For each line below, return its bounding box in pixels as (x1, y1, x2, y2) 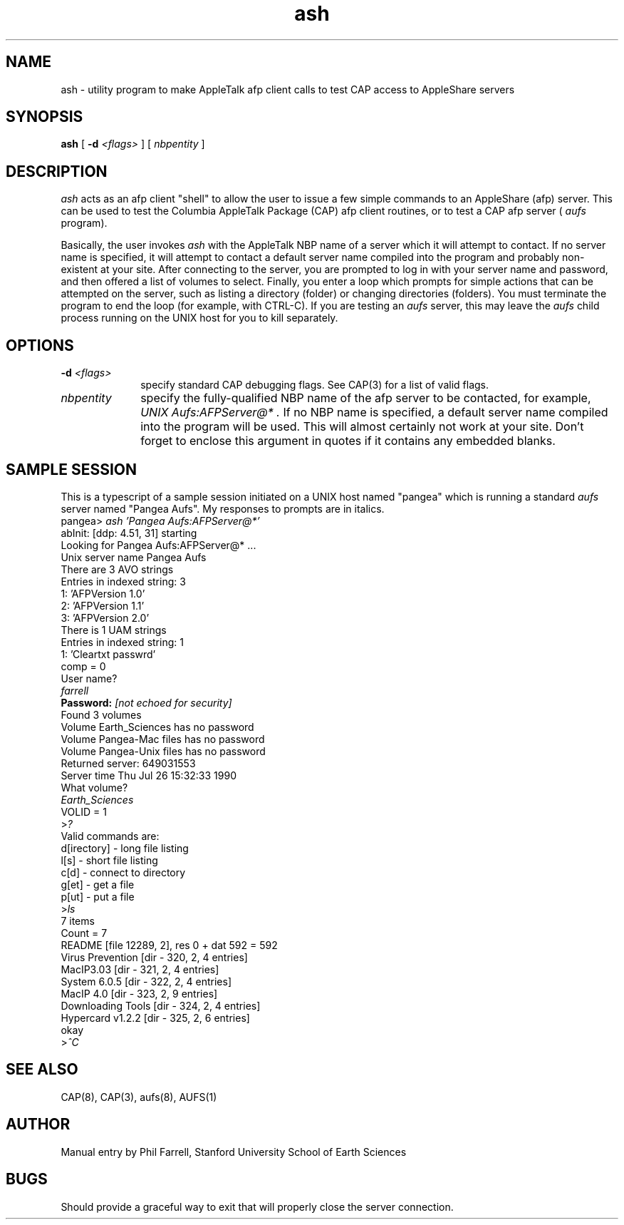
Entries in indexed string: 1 (61, 635, 184, 648)
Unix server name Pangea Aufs (61, 550, 207, 563)
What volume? (61, 781, 128, 794)
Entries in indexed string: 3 (61, 575, 186, 588)
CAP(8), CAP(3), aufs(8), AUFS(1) (61, 1090, 217, 1103)
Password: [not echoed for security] (61, 696, 232, 709)
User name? (61, 672, 118, 685)
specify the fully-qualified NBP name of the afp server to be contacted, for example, (140, 391, 591, 406)
